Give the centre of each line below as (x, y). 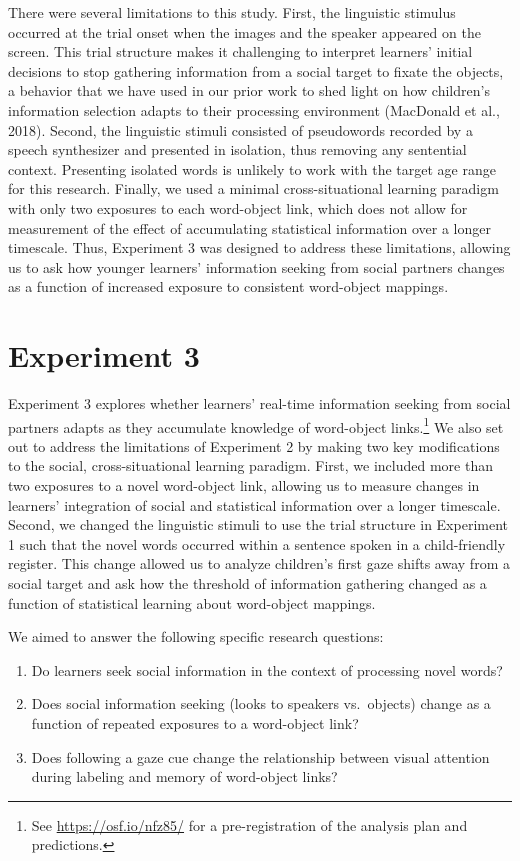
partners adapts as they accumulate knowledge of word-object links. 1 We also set (256, 425)
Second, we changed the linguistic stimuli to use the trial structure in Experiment (258, 524)
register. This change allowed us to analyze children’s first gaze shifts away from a (259, 563)
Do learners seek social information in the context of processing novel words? (267, 669)
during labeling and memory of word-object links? (184, 776)
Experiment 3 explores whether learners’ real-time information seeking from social (259, 403)
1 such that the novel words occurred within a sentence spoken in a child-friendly (257, 543)
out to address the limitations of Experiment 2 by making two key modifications (254, 445)
